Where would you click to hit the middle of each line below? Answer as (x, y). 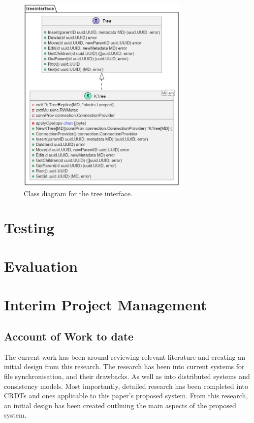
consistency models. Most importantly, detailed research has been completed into (126, 386)
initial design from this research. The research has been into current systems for (124, 366)
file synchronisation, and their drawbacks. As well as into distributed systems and (127, 376)
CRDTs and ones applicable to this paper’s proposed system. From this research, (126, 396)
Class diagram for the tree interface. (78, 193)
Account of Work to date (69, 336)
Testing (29, 227)
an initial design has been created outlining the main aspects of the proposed (120, 405)
